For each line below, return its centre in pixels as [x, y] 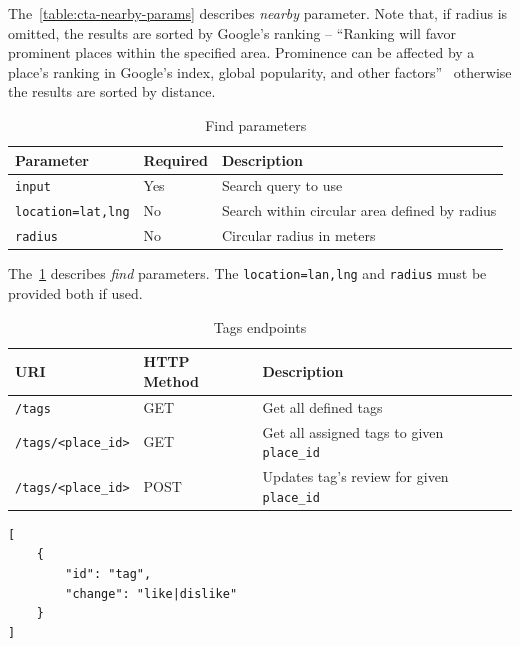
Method [171, 380]
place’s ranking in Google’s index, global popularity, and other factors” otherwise [260, 71]
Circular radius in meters [298, 235]
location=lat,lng [72, 212]
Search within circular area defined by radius [359, 210]
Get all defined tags [322, 406]
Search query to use [282, 185]
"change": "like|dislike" [151, 593]
